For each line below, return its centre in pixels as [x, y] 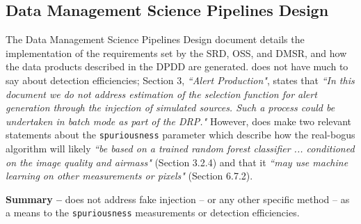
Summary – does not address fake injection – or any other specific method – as [178, 199]
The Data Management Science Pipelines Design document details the [155, 39]
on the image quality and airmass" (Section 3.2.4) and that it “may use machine [177, 162]
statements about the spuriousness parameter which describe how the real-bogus [180, 135]
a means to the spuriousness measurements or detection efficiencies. [153, 213]
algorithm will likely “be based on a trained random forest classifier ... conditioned [180, 149]
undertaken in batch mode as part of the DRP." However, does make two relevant [178, 121]
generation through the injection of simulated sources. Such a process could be [170, 107]
